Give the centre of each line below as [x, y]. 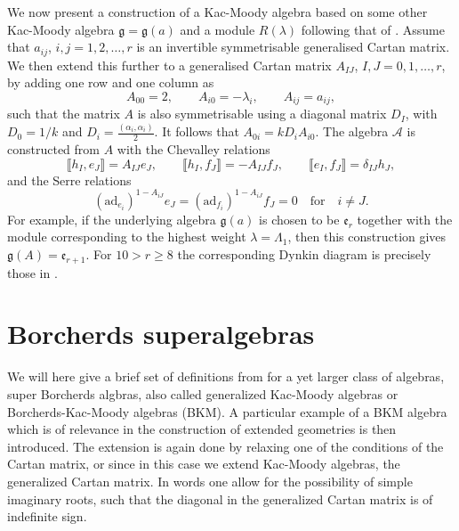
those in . [32, 272]
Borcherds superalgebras [161, 334]
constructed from [53, 149]
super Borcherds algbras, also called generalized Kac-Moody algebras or [203, 394]
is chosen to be [299, 219]
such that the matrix [64, 114]
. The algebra [352, 131]
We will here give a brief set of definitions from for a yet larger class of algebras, [226, 376]
